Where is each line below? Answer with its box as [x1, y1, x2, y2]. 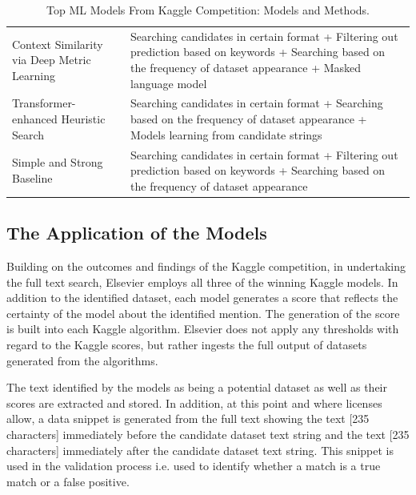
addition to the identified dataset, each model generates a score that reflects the [6, 289, 398, 306]
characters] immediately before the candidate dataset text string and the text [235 [6, 425, 410, 442]
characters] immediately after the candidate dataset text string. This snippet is [6, 441, 394, 458]
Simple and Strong [12, 154, 103, 171]
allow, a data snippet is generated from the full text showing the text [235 [6, 410, 370, 427]
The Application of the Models [6, 220, 267, 245]
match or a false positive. [6, 473, 130, 489]
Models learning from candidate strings [130, 126, 322, 143]
